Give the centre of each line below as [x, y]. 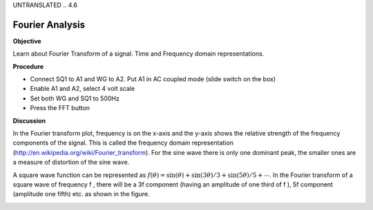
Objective [27, 41]
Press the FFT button [60, 108]
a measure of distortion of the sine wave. [71, 162]
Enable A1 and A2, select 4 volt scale [82, 89]
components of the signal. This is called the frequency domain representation [123, 143]
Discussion [29, 120]
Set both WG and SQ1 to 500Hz [75, 98]
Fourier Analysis [49, 24]
